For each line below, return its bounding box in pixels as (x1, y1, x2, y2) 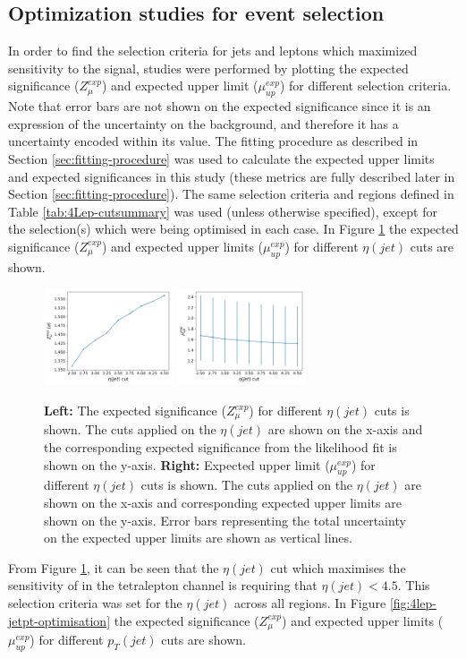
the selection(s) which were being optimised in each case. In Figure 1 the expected (8, 219, 459, 238)
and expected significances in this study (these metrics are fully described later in (8, 167, 455, 185)
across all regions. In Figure (233, 594, 386, 612)
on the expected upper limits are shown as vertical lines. (44, 528, 352, 547)
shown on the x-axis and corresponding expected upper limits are (44, 493, 402, 512)
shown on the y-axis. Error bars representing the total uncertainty (44, 510, 406, 529)
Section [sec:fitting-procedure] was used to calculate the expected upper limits (8, 149, 435, 167)
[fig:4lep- (389, 594, 436, 612)
